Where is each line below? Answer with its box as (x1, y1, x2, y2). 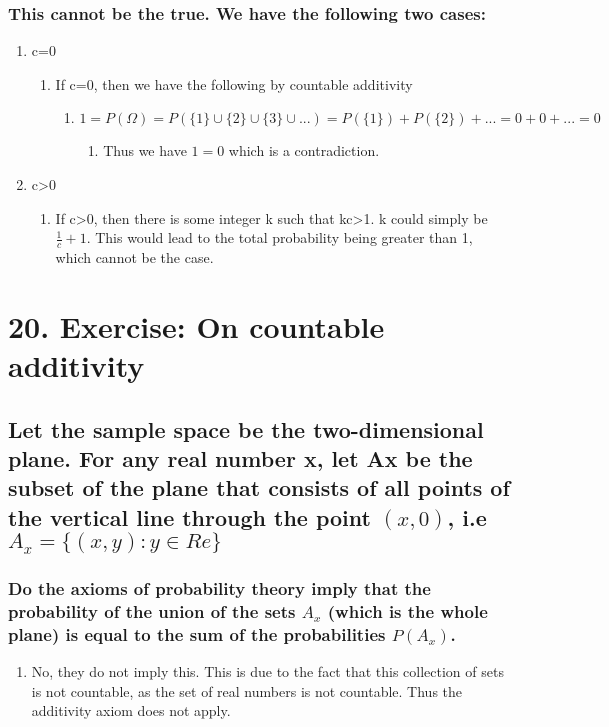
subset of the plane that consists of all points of (8, 472, 510, 503)
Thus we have (103, 140, 187, 161)
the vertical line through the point (8, 501, 371, 532)
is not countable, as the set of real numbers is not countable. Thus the (31, 680, 463, 701)
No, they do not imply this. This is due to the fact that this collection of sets (31, 661, 504, 682)
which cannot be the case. (55, 247, 214, 268)
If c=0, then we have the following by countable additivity (55, 73, 413, 94)
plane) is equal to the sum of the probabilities (8, 621, 386, 646)
